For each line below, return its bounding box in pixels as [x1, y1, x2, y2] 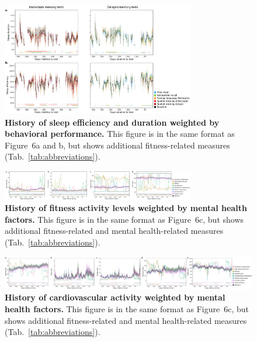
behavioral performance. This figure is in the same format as [5, 127, 235, 140]
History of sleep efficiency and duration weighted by [5, 116, 220, 128]
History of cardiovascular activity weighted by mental [5, 291, 225, 303]
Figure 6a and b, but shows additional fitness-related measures [5, 139, 230, 151]
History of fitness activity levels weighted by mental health [5, 202, 247, 214]
